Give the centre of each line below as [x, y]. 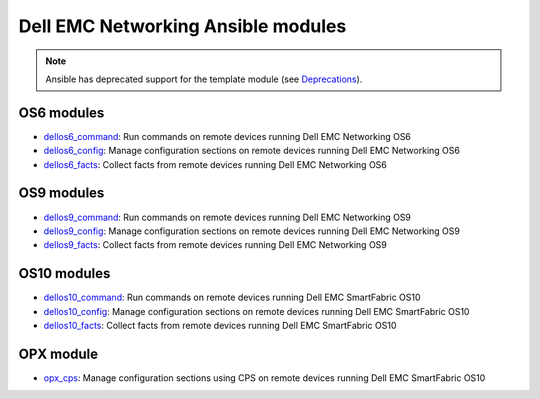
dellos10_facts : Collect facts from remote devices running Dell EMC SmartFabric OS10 [220, 325]
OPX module [58, 353]
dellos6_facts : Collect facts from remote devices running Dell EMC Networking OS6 [215, 164]
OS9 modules [61, 193]
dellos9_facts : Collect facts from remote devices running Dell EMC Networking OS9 [215, 245]
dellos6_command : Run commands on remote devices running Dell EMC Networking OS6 [227, 136]
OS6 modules [61, 112]
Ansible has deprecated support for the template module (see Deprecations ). [204, 79]
